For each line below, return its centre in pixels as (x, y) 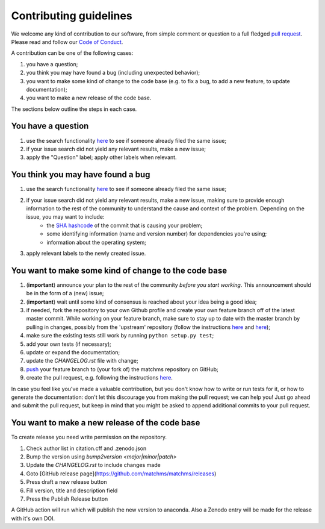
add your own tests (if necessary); (69, 344)
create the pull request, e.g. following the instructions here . (99, 378)
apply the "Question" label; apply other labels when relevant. (101, 157)
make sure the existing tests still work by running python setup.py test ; (120, 336)
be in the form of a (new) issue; (65, 293)
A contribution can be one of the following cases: (72, 53)
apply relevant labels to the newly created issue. (86, 253)
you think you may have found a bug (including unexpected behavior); (113, 73)
